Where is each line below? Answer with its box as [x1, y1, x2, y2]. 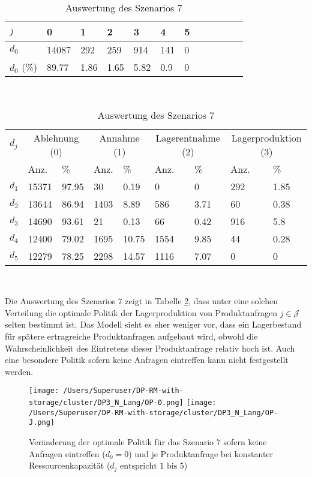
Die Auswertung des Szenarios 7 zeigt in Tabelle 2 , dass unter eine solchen [5, 295, 278, 307]
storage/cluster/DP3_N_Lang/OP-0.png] [29, 398, 184, 407]
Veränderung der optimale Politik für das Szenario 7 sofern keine [29, 435, 267, 448]
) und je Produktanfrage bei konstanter [128, 447, 274, 460]
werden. [5, 365, 34, 377]
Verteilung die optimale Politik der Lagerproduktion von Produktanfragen [5, 306, 277, 319]
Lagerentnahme [155, 130, 220, 145]
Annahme [99, 130, 140, 145]
